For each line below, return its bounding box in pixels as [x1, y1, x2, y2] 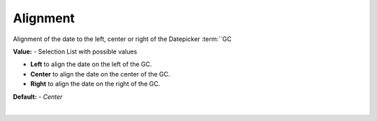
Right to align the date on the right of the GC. [30, 80, 161, 88]
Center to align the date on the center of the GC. [30, 70, 170, 78]
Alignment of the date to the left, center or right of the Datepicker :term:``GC [13, 35, 232, 43]
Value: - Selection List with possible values [13, 47, 138, 56]
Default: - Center [13, 92, 63, 101]
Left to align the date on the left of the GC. [30, 60, 153, 69]
